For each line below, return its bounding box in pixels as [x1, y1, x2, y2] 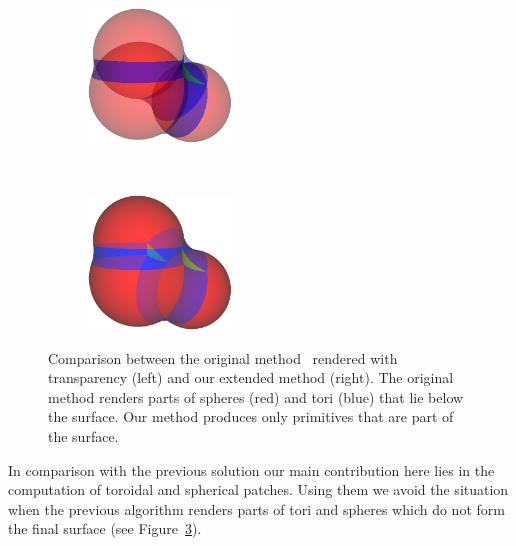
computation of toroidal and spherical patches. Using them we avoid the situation [8, 479, 509, 500]
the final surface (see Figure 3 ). [8, 518, 202, 539]
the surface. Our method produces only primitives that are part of [48, 406, 454, 427]
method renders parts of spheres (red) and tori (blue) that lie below [48, 386, 464, 407]
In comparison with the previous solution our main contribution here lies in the [8, 459, 495, 480]
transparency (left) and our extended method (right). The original [48, 367, 454, 388]
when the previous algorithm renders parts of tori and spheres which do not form [8, 498, 505, 519]
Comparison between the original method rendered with [48, 347, 398, 368]
